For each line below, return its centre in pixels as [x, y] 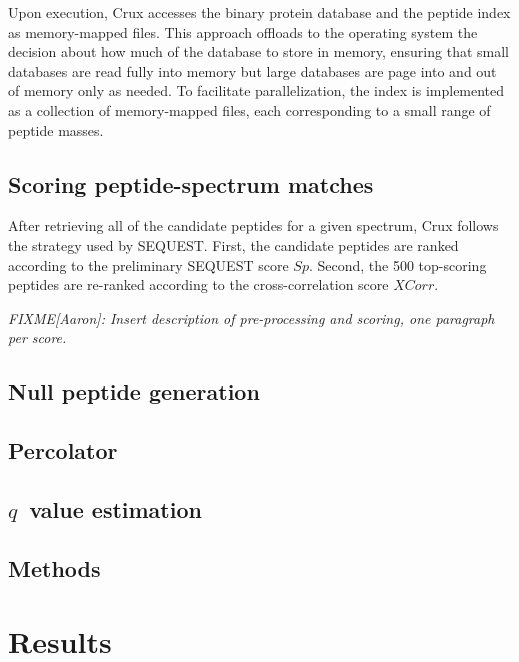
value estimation [115, 508]
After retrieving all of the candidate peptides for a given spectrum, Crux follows [253, 225]
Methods [54, 567]
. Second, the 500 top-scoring [397, 264]
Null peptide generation [134, 391]
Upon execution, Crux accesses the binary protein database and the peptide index [259, 12]
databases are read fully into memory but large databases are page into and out [252, 70]
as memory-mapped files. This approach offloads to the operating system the [243, 31]
